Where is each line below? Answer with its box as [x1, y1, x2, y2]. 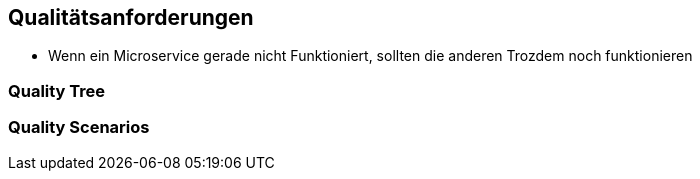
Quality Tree [8, 80, 106, 101]
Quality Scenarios [8, 117, 150, 138]
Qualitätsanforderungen [8, 5, 254, 30]
